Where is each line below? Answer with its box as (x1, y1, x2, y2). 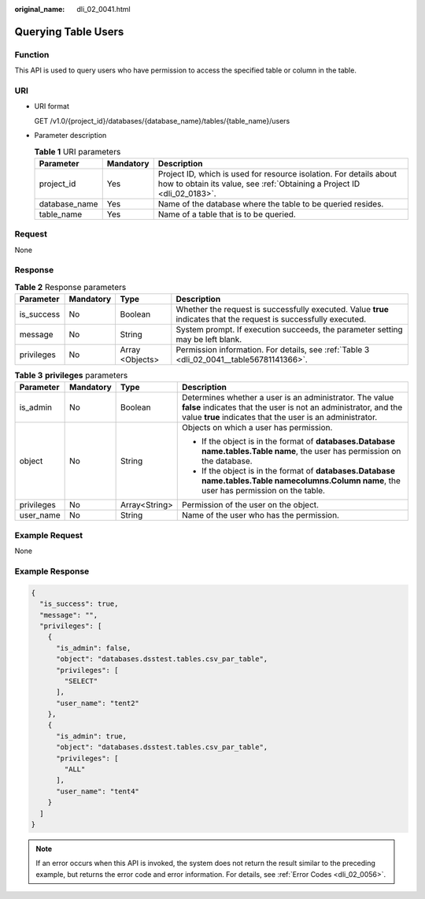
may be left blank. (176, 334, 242, 345)
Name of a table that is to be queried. (157, 209, 297, 220)
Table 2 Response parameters (14, 281, 127, 292)
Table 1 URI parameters (34, 146, 121, 157)
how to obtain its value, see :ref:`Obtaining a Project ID (157, 178, 360, 189)
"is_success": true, (39, 600, 119, 608)
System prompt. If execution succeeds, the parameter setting (176, 324, 403, 335)
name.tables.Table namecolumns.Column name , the (201, 475, 401, 486)
